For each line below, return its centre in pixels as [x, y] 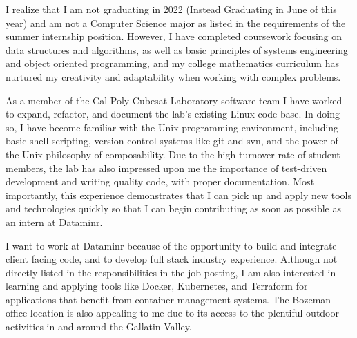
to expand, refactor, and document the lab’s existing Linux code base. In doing [173, 114]
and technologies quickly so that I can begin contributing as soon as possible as [173, 208]
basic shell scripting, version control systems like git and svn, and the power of [172, 141]
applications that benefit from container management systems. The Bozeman [168, 299]
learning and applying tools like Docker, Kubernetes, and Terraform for [157, 286]
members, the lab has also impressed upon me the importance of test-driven [166, 168]
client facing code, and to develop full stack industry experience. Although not [172, 259]
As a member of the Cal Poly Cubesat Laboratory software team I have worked [174, 100]
